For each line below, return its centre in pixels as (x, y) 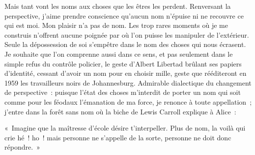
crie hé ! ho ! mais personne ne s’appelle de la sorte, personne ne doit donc (118, 137)
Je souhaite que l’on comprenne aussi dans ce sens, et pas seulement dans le (119, 54)
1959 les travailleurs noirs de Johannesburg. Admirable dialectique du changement (128, 82)
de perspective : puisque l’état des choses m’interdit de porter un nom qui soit (123, 92)
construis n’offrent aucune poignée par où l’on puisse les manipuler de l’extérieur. (127, 34)
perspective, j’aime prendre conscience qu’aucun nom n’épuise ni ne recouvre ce (124, 15)
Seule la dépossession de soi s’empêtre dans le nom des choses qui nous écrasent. (125, 44)
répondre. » (22, 147)
